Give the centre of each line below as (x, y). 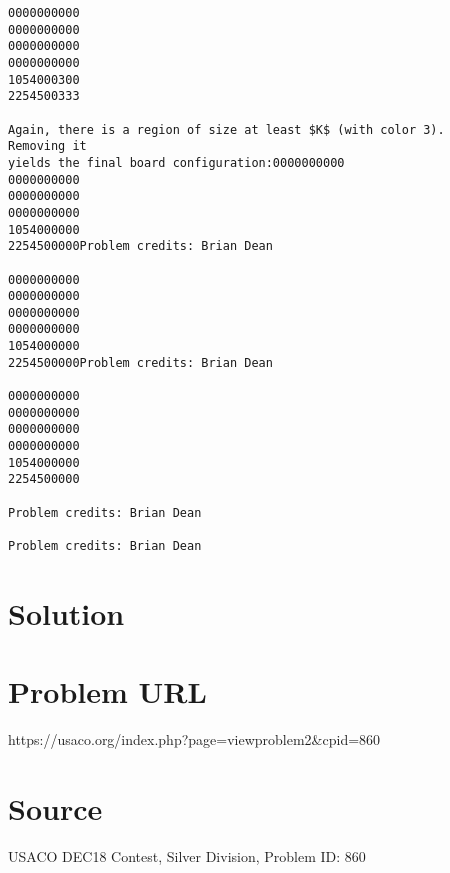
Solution (66, 612)
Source (55, 807)
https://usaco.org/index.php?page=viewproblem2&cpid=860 (194, 739)
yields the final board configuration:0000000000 (176, 162)
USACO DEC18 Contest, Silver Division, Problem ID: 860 (187, 855)
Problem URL (107, 691)
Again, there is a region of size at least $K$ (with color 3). (226, 129)
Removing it (47, 146)
